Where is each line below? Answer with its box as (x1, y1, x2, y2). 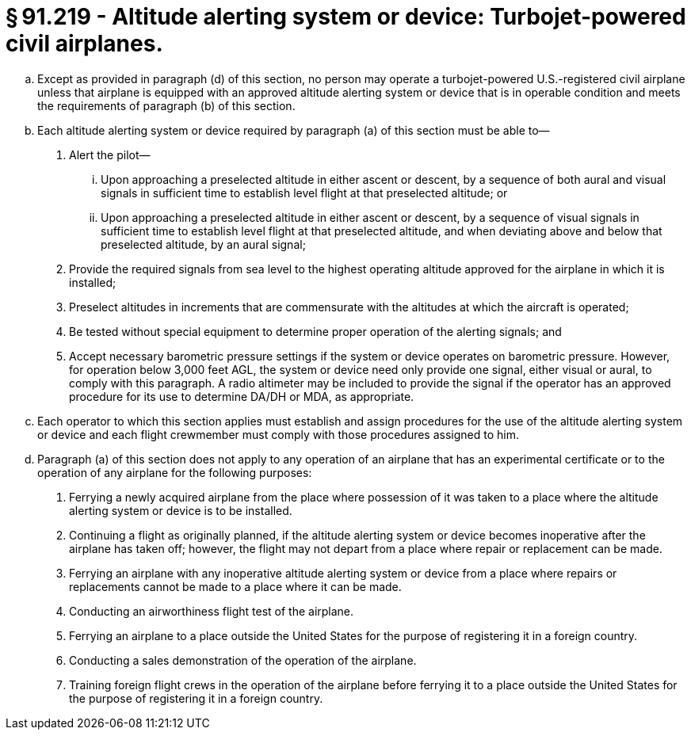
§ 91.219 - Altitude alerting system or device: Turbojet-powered (6, 3, 686, 30)
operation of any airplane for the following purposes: (37, 465, 312, 479)
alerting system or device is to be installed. (69, 503, 292, 517)
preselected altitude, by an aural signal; (101, 237, 306, 251)
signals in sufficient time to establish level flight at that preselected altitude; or (101, 185, 508, 200)
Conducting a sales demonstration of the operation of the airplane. (69, 653, 417, 667)
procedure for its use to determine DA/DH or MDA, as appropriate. (69, 389, 414, 403)
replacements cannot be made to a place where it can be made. (69, 579, 402, 593)
